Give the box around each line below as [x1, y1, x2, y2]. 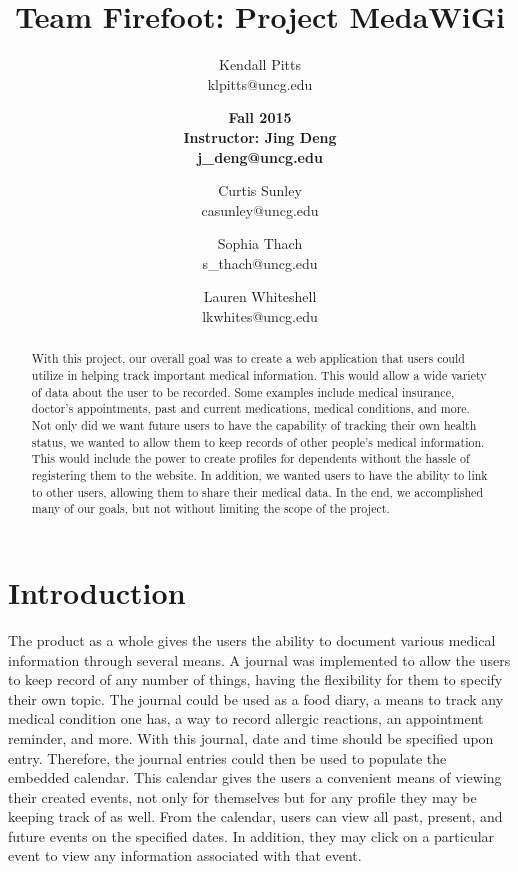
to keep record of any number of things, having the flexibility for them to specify [8, 669, 503, 690]
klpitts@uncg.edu [207, 73, 313, 94]
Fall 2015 [228, 107, 292, 128]
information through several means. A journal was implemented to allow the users [8, 649, 511, 670]
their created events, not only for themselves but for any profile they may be [8, 786, 477, 807]
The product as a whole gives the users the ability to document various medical [8, 629, 496, 650]
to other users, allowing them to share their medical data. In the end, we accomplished [31, 483, 484, 500]
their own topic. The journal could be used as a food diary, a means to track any [8, 688, 504, 709]
